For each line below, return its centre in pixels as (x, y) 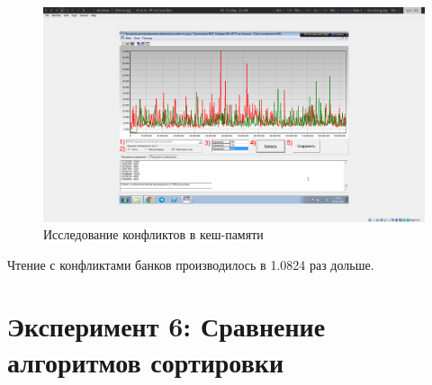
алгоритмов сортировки (146, 361)
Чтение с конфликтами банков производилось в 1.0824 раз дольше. (191, 264)
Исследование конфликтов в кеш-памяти (153, 234)
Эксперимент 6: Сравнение (166, 326)
